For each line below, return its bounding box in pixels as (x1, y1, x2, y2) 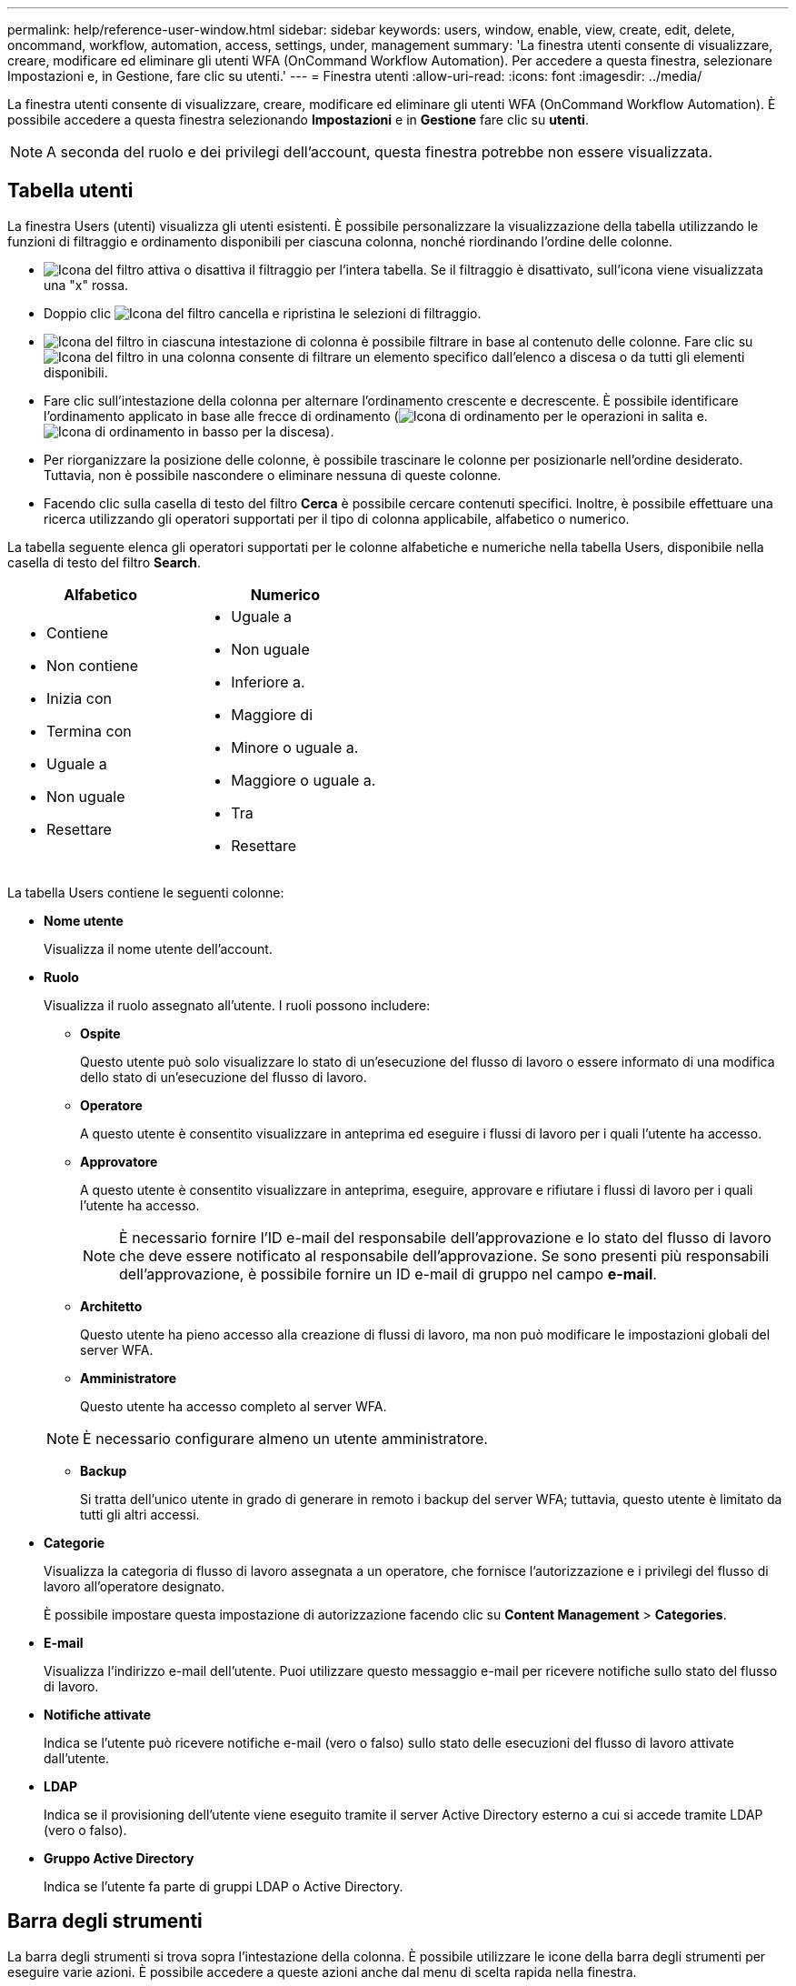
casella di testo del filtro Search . (7, 554, 202, 570)
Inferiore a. (231, 672, 305, 691)
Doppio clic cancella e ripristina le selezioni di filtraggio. (44, 305, 482, 321)
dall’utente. (44, 1750, 110, 1766)
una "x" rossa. (44, 276, 129, 293)
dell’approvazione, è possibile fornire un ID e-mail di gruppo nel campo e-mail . (119, 1264, 657, 1283)
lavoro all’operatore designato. (44, 1578, 225, 1594)
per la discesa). (242, 423, 334, 439)
